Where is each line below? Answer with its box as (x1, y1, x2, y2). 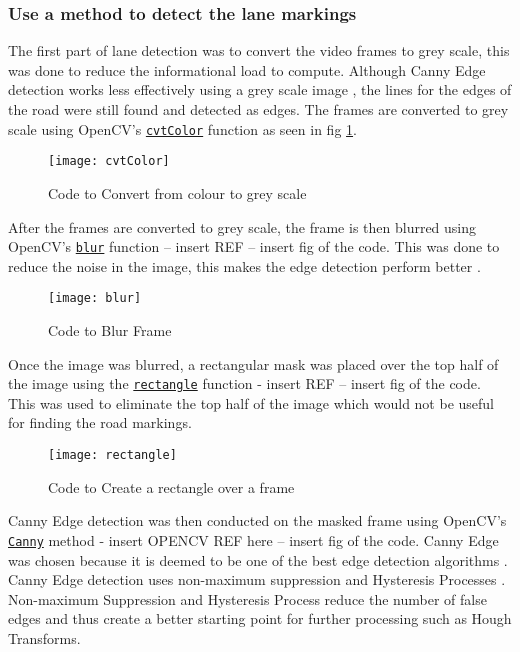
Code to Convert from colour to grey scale (48, 182, 307, 203)
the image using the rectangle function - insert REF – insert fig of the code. (8, 373, 481, 394)
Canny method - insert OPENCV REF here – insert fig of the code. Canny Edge (8, 529, 499, 550)
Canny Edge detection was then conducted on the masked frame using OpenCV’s (8, 510, 507, 531)
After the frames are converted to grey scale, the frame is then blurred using (8, 216, 477, 237)
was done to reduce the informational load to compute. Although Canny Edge (8, 59, 486, 80)
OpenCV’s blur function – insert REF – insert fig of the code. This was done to (8, 236, 500, 257)
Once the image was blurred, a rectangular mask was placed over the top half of (8, 353, 499, 374)
